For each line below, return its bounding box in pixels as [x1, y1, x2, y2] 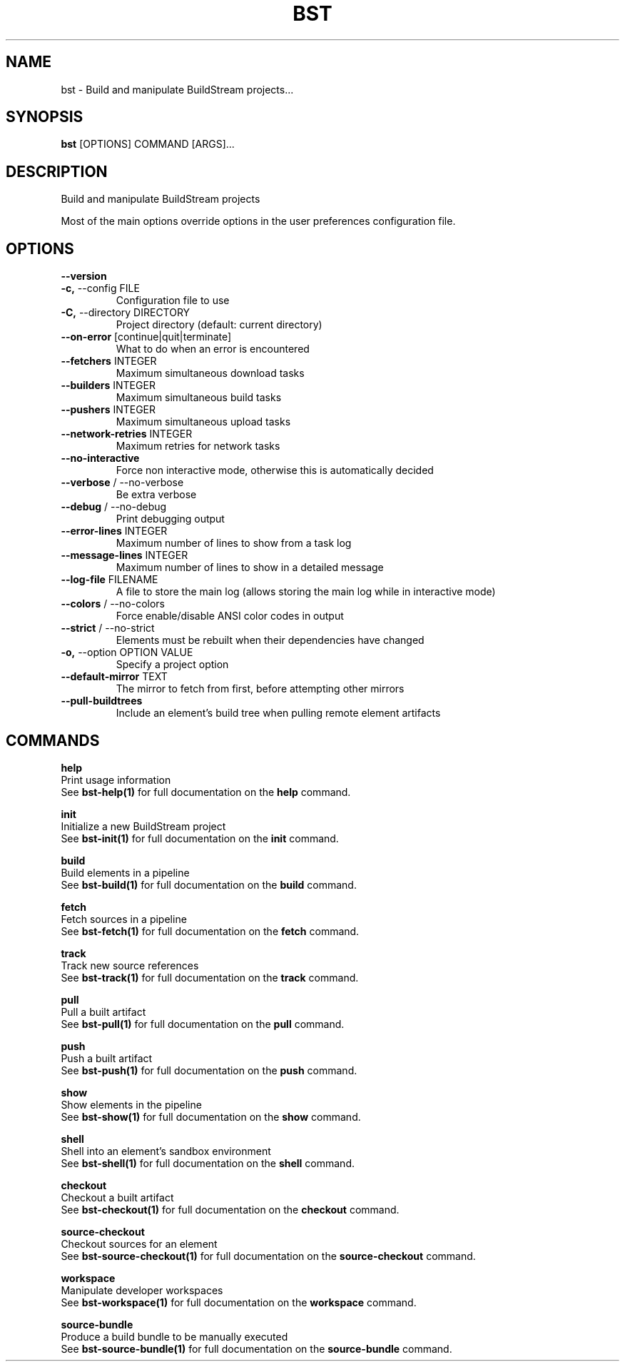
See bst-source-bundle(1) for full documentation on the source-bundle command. [61, 1342, 452, 1355]
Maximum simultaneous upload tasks [116, 415, 291, 428]
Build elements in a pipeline [61, 866, 190, 879]
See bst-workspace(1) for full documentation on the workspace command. [61, 1296, 417, 1308]
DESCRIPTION [6, 162, 108, 181]
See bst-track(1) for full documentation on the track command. [61, 971, 359, 984]
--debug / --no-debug [61, 500, 167, 513]
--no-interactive [61, 452, 140, 465]
